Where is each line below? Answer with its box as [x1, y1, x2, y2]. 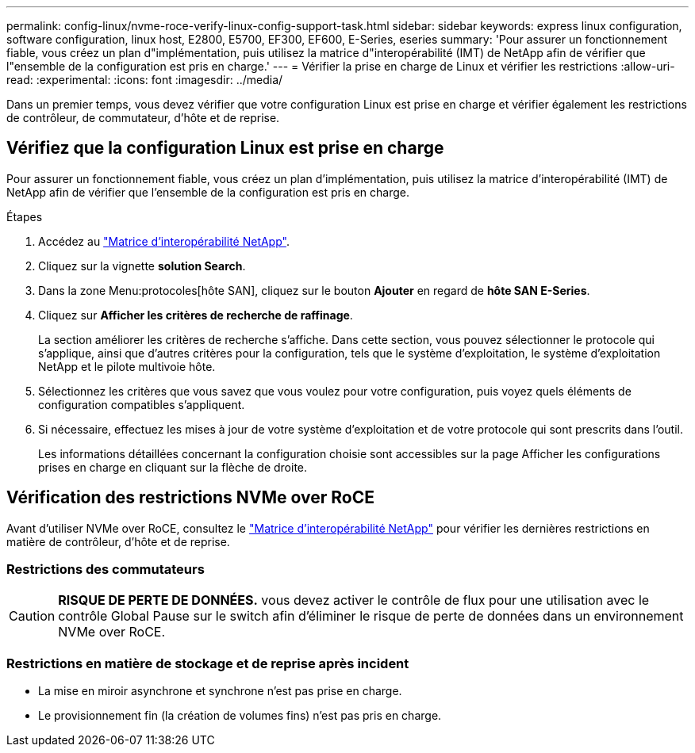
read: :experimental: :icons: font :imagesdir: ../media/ [6, 73, 283, 86]
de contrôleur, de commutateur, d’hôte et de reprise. [6, 111, 280, 124]
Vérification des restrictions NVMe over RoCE [6, 487, 374, 508]
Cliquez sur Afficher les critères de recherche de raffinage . [38, 308, 353, 322]
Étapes [6, 209, 43, 224]
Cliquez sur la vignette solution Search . [38, 258, 246, 273]
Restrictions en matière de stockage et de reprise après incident [6, 655, 409, 671]
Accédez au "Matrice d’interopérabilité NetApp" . [38, 234, 290, 248]
